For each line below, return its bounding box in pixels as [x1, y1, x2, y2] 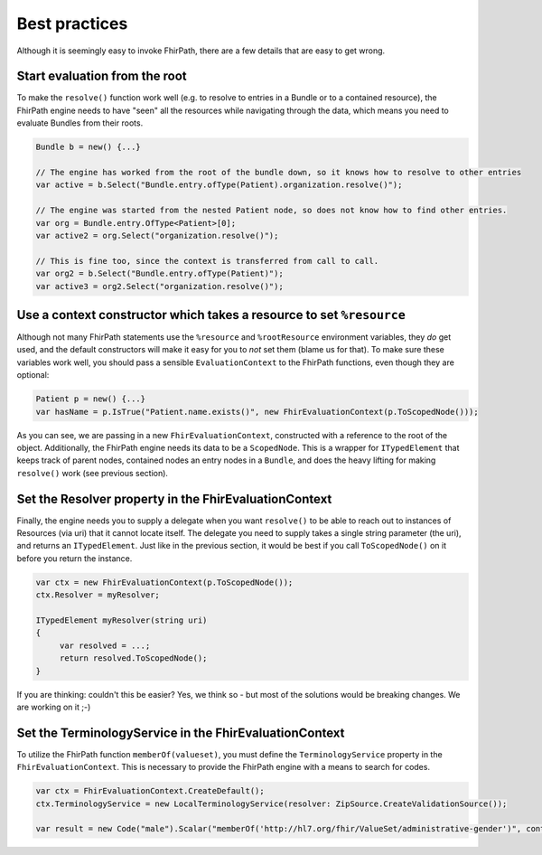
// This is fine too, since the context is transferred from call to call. [35, 256, 379, 266]
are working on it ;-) [16, 701, 91, 712]
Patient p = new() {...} [35, 394, 146, 404]
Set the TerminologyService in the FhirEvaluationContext [16, 725, 345, 740]
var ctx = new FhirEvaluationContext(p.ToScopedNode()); [35, 577, 294, 587]
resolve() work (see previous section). [16, 467, 169, 478]
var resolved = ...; [59, 640, 151, 651]
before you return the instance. [16, 552, 133, 564]
